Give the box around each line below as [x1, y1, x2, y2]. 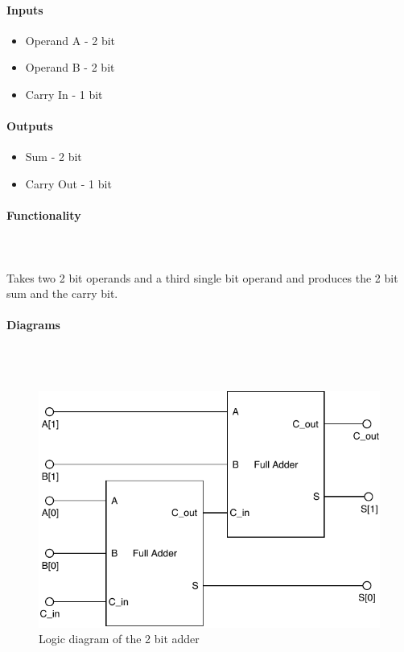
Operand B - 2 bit [25, 59, 115, 76]
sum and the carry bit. [6, 285, 118, 302]
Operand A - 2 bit [25, 31, 116, 48]
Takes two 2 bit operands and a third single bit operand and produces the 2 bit [6, 269, 398, 286]
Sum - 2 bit [25, 148, 82, 165]
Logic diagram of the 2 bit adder [39, 630, 200, 647]
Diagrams [6, 316, 60, 333]
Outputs [6, 118, 53, 134]
